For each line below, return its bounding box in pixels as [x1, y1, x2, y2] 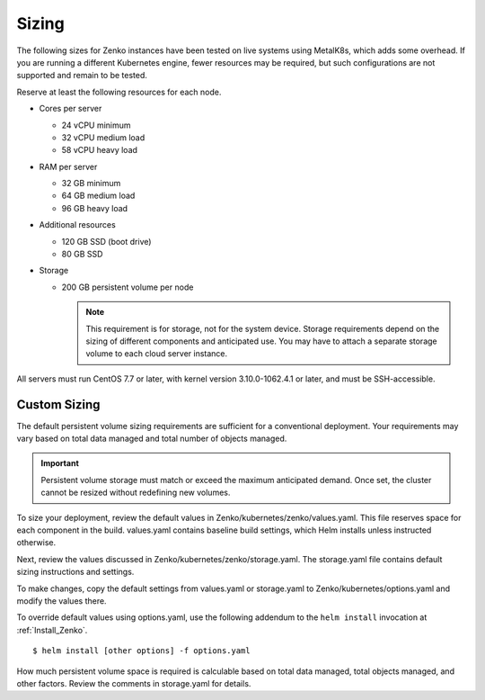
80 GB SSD [61, 248, 103, 260]
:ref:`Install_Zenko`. [16, 624, 88, 635]
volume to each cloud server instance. [85, 348, 228, 359]
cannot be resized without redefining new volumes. [40, 487, 231, 498]
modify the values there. [16, 595, 107, 606]
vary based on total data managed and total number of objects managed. [16, 433, 287, 444]
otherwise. [16, 537, 57, 548]
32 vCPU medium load [61, 131, 145, 143]
